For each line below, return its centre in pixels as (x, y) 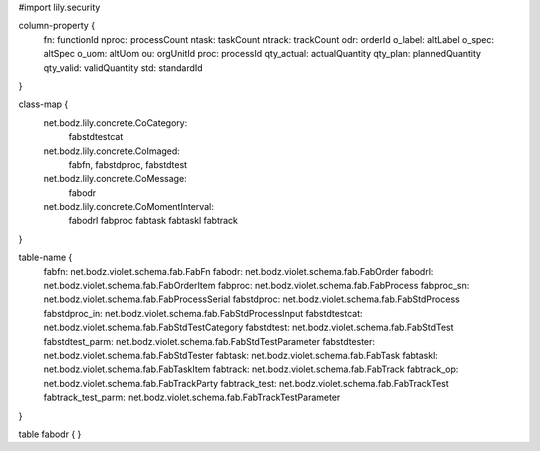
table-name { (45, 257)
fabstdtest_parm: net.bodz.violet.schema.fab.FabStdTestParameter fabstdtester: (209, 341)
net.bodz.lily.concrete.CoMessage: (115, 179)
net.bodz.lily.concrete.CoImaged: (111, 151)
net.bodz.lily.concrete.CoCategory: (115, 122)
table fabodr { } (50, 434)
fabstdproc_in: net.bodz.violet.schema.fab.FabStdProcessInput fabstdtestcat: (203, 313)
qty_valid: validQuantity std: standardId (123, 67)
